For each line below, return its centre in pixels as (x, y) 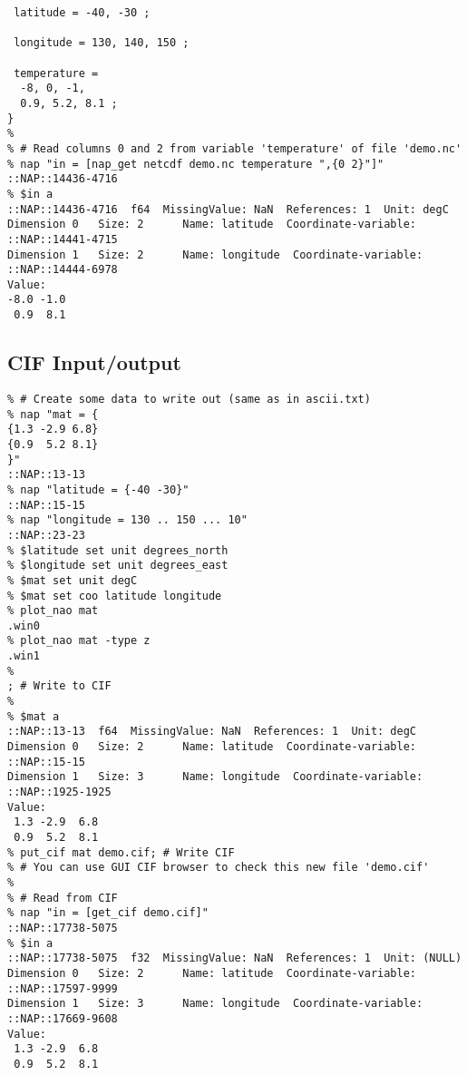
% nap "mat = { (53, 414)
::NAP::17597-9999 (63, 988)
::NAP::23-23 (46, 535)
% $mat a (34, 716)
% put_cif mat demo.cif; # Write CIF (121, 852)
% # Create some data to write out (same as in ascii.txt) (189, 399)
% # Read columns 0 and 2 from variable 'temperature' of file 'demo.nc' (235, 148)
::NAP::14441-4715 (63, 239)
